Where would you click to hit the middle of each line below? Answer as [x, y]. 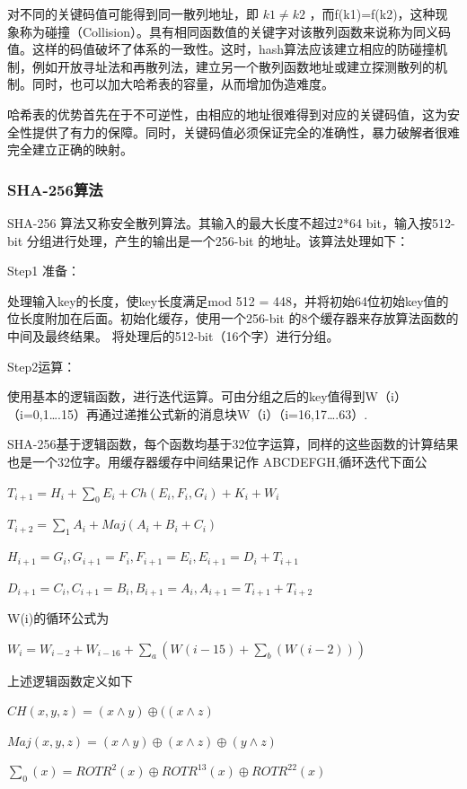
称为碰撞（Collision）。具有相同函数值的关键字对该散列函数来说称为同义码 [235, 31]
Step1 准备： [44, 271]
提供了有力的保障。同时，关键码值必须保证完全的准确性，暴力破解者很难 [246, 131]
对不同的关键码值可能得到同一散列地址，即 [133, 13]
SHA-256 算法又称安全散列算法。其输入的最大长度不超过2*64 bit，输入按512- [231, 222]
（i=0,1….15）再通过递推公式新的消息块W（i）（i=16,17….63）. [188, 413]
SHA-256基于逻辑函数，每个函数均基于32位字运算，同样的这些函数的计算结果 [233, 444]
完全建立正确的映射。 [70, 149]
